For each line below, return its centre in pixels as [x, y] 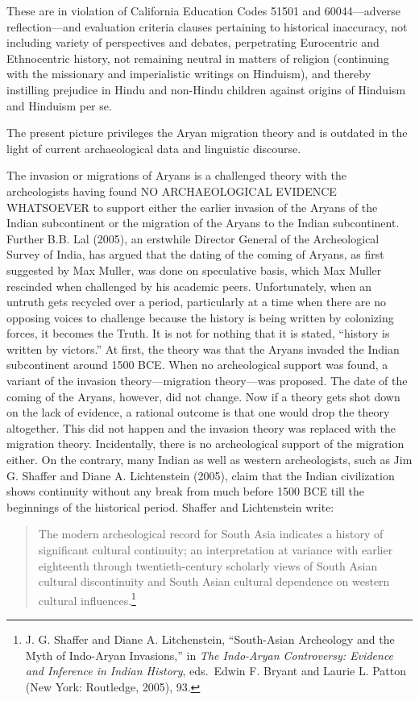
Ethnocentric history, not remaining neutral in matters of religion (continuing [198, 58]
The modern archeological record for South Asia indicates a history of [211, 534]
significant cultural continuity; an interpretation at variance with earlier [216, 550]
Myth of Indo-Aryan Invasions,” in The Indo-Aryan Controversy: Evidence [209, 655]
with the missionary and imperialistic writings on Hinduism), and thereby [189, 74]
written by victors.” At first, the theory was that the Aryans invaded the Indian [203, 348]
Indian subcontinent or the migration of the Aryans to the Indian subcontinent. [203, 223]
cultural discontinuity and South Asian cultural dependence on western [214, 581]
